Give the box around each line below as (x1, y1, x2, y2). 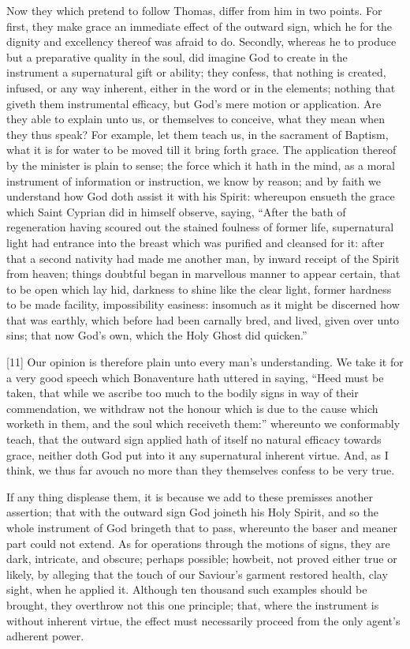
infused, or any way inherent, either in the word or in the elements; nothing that (6, 79, 396, 96)
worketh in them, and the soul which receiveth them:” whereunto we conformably (6, 415, 401, 432)
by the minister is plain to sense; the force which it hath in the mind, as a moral (6, 156, 395, 173)
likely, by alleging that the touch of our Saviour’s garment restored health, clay (6, 565, 388, 582)
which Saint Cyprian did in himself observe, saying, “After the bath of (6, 203, 346, 219)
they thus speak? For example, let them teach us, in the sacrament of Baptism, (6, 126, 389, 142)
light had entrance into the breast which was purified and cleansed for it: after (6, 234, 385, 250)
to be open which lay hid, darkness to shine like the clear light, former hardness (6, 280, 392, 297)
